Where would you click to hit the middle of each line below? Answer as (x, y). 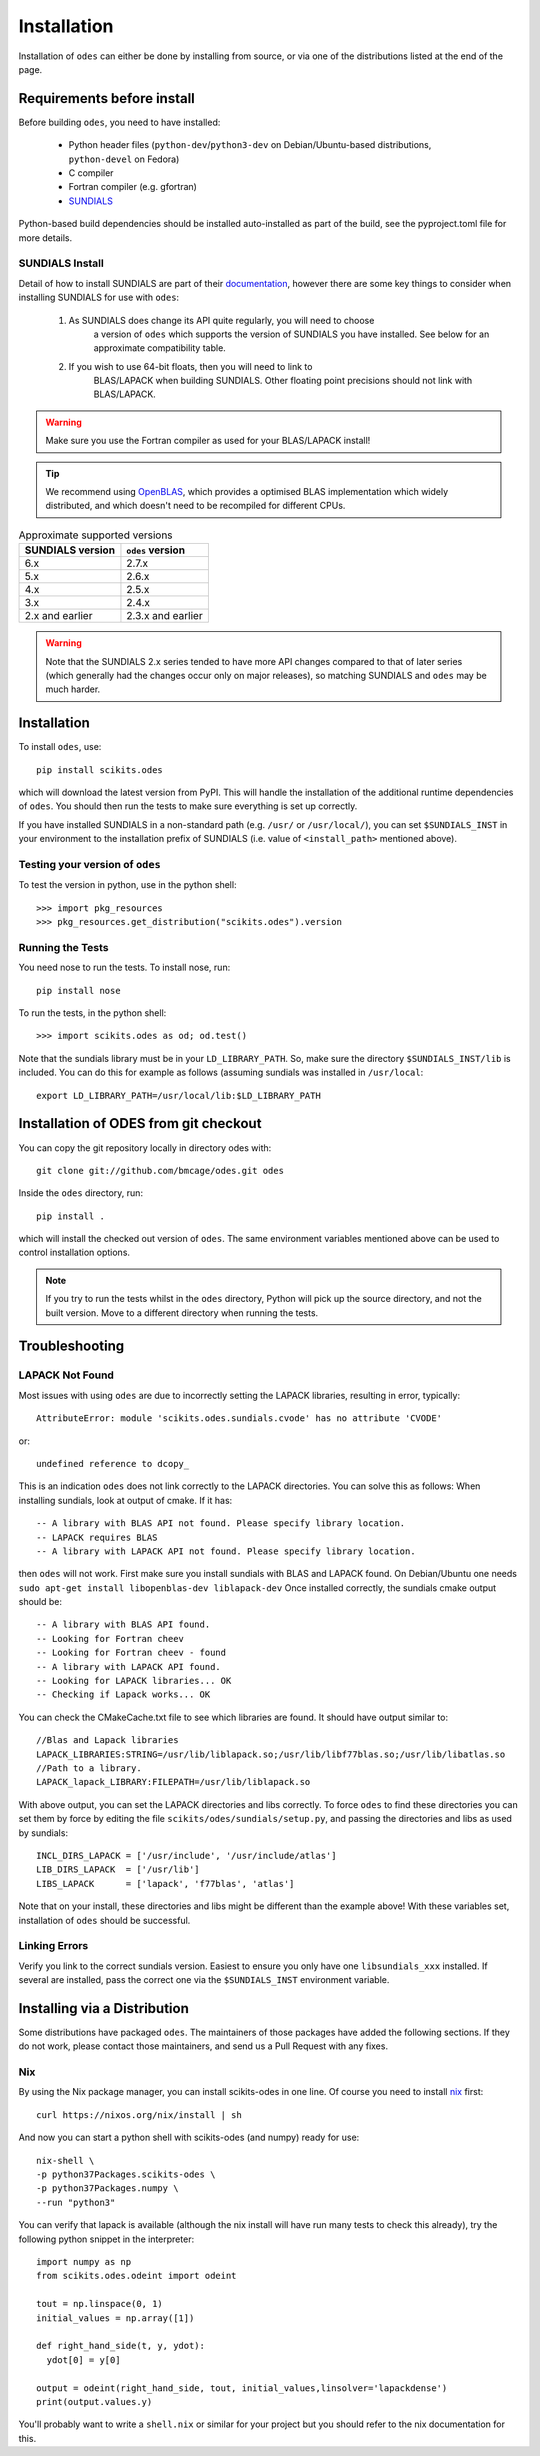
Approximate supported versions (96, 535)
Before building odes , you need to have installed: (119, 122)
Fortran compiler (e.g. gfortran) (132, 187)
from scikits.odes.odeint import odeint (136, 2276)
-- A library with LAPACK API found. (129, 1666)
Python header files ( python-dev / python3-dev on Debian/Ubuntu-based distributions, (250, 145)
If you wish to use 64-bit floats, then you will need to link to (190, 366)
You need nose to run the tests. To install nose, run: (124, 967)
